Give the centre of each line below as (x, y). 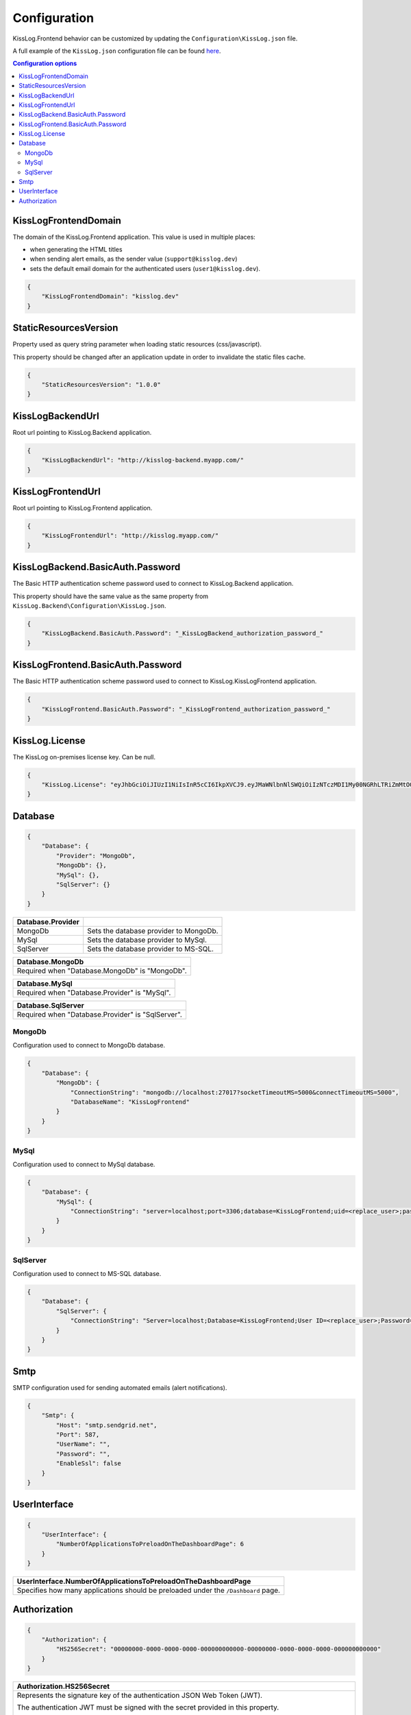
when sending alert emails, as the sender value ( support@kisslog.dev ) (134, 259)
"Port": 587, (78, 1434)
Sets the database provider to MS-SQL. (150, 949)
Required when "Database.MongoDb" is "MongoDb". (102, 971)
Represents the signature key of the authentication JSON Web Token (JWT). (140, 1696)
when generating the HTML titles (76, 250)
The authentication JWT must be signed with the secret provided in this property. (148, 1707)
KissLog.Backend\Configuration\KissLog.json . (90, 606)
